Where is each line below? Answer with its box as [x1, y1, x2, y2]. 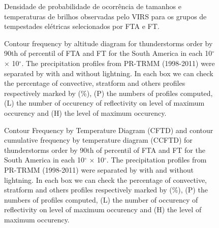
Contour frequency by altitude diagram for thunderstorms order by [4, 38, 213, 48]
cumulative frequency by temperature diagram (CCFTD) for [4, 135, 193, 145]
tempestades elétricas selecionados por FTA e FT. [4, 21, 160, 31]
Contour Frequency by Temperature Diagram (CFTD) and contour [4, 124, 213, 135]
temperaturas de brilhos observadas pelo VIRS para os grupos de [4, 11, 207, 21]
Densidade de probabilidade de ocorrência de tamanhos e [4, 1, 181, 11]
